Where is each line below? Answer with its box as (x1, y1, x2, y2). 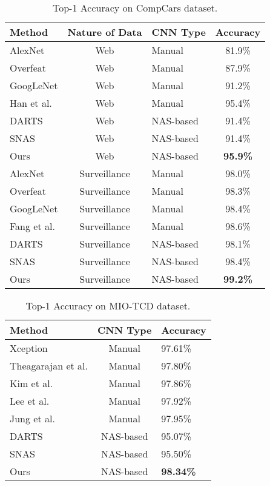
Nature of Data (67, 25, 142, 39)
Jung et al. (10, 411, 55, 425)
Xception (10, 341, 48, 355)
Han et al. (10, 96, 52, 110)
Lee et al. (10, 394, 50, 408)
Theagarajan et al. (10, 359, 88, 373)
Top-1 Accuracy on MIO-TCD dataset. (25, 299, 191, 312)
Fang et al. (10, 219, 55, 233)
